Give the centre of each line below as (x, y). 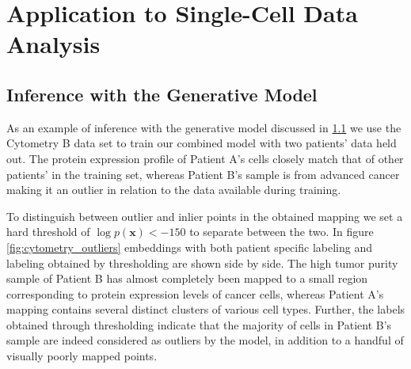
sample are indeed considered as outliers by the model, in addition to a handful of (205, 340)
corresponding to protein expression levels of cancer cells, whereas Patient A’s (195, 293)
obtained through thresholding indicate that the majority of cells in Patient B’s (199, 324)
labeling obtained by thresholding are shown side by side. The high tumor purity (202, 262)
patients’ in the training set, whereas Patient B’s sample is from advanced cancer (203, 174)
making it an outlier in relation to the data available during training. (174, 190)
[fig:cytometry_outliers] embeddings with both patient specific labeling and (189, 247)
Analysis (53, 44)
